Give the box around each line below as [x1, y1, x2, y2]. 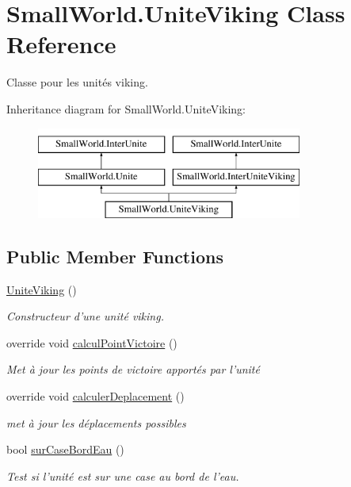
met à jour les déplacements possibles [6, 414, 186, 431]
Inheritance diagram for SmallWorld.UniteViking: [6, 100, 246, 117]
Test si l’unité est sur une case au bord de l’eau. [6, 467, 239, 484]
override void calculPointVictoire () [6, 334, 177, 351]
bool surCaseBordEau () [6, 441, 124, 458]
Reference [6, 28, 116, 60]
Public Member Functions [6, 243, 223, 268]
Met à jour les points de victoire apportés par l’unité [6, 361, 260, 378]
